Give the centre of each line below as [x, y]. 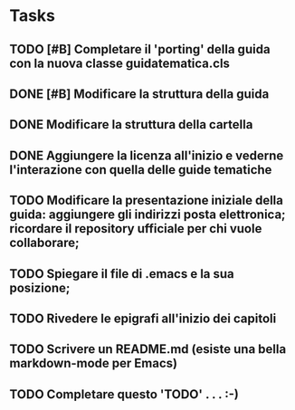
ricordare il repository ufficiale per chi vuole [136, 229]
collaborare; [44, 243]
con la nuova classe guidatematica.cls [120, 63]
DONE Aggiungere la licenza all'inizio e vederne [147, 155]
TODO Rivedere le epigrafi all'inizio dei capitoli [143, 318]
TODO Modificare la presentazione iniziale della [146, 200]
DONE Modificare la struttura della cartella [131, 124]
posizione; [40, 287]
